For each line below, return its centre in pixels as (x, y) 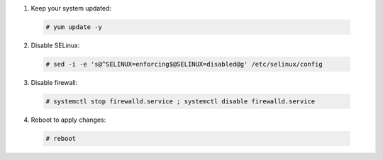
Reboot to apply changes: (68, 120)
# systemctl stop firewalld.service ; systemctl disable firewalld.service (181, 101)
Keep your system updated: (71, 8)
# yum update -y (74, 27)
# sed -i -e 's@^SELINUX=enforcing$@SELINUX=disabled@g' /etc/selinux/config (184, 64)
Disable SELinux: (55, 45)
